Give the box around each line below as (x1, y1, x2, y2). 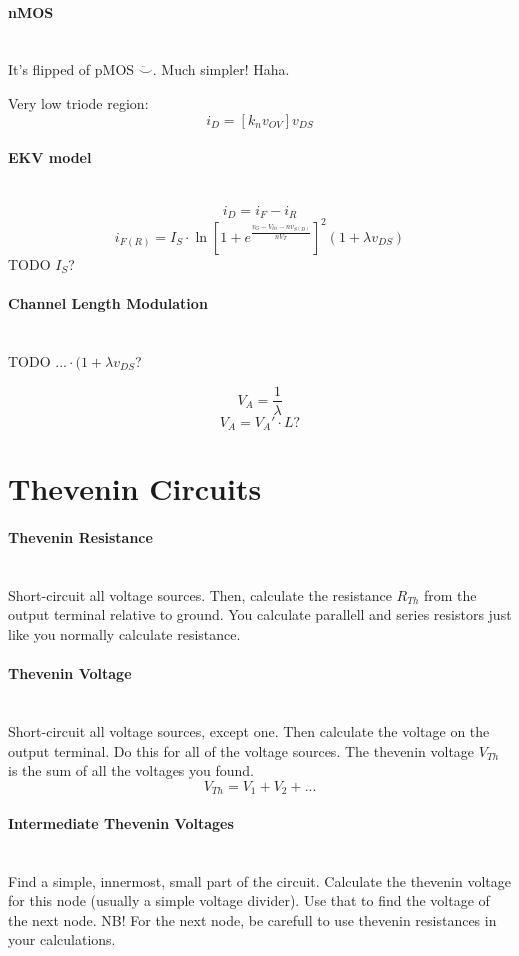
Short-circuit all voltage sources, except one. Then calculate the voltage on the (8, 720, 490, 741)
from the (424, 584, 477, 605)
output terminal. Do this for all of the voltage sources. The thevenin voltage (8, 740, 475, 761)
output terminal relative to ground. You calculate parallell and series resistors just (8, 604, 512, 625)
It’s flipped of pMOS (8, 59, 135, 80)
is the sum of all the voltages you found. (8, 760, 255, 781)
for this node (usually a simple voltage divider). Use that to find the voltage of (8, 890, 490, 911)
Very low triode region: (8, 92, 149, 113)
